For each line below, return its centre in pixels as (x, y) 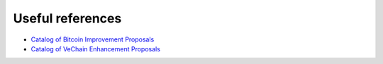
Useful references (67, 18)
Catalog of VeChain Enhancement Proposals (96, 49)
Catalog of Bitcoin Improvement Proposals (93, 39)
